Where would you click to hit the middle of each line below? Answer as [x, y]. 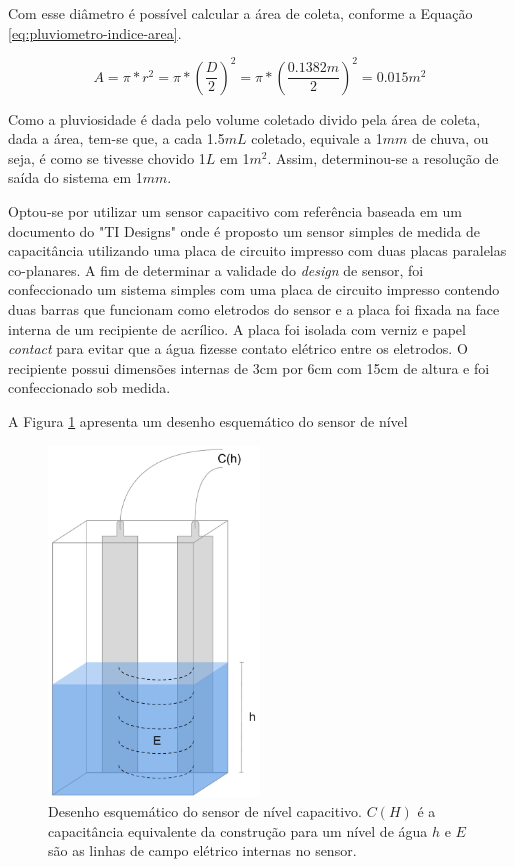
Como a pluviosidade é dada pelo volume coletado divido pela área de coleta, [244, 118]
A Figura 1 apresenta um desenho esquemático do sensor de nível [208, 421]
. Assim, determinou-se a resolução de [383, 157]
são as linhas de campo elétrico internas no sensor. [202, 850]
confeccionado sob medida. [89, 387]
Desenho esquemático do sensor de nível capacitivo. [205, 811]
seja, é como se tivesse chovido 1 [107, 157]
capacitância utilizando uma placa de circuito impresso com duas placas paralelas [257, 250]
